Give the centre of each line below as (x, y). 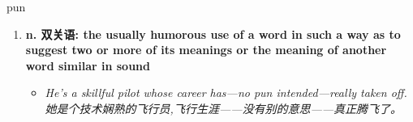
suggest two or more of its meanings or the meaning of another (206, 50)
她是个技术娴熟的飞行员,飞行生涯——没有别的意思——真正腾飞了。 (224, 108)
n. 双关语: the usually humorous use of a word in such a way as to (213, 34)
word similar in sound (88, 65)
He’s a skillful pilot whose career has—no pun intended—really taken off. (226, 93)
